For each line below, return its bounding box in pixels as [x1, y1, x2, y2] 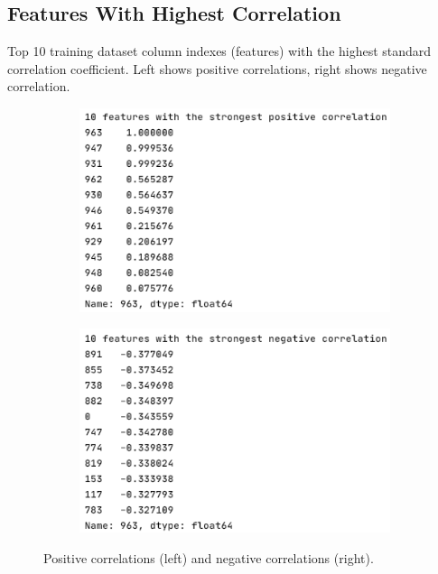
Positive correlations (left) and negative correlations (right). [43, 548, 374, 567]
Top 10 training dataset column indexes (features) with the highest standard [7, 42, 432, 60]
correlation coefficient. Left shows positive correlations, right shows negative [7, 59, 427, 78]
